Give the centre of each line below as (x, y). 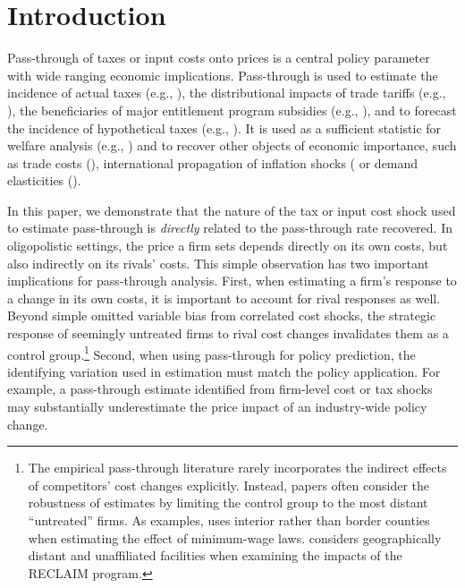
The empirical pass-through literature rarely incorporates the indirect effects (237, 468)
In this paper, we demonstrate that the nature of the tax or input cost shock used (232, 210)
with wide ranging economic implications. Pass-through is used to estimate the (223, 75)
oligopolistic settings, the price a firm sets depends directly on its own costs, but (228, 246)
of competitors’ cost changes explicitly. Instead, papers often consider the (228, 485)
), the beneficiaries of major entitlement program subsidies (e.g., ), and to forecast (232, 110)
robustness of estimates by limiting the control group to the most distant (228, 503)
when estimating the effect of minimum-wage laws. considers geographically (235, 537)
